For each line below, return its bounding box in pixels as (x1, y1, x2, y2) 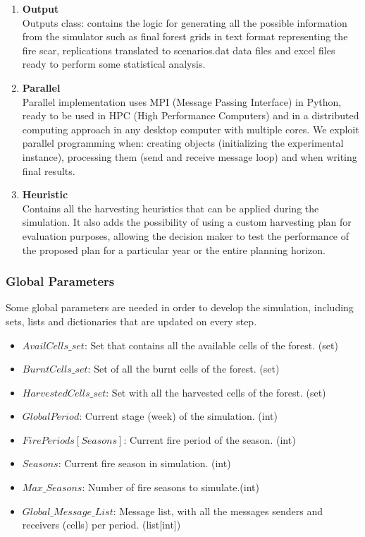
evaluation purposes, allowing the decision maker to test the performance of (22, 228, 349, 243)
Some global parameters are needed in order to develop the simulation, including (6, 300, 354, 315)
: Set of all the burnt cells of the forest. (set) (87, 361, 280, 376)
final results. (22, 163, 75, 178)
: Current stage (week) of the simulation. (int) (79, 409, 278, 423)
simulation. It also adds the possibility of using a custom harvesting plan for (22, 215, 352, 229)
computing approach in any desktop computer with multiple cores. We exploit (22, 121, 359, 136)
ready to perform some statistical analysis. (22, 56, 206, 71)
